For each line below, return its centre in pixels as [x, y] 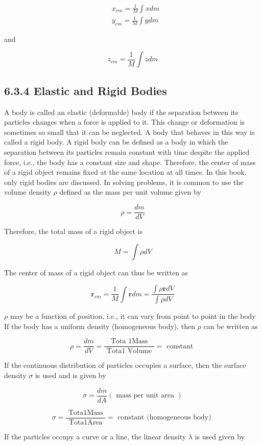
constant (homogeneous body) [164, 418]
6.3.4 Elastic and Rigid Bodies [86, 90]
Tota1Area [86, 422]
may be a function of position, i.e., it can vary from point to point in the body [133, 316]
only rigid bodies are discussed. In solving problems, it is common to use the [124, 182]
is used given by [220, 436]
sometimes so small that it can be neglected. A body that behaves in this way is [129, 132]
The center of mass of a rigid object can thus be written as [96, 272]
